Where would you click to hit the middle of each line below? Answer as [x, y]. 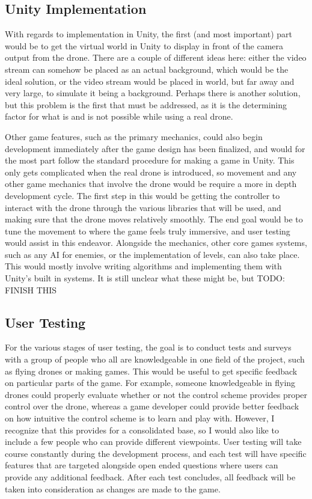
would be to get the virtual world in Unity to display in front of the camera [144, 45]
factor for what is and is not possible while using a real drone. [119, 116]
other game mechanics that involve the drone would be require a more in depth [151, 184]
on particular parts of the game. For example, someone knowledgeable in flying [150, 383]
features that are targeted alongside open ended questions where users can [142, 465]
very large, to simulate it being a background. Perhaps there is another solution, [153, 93]
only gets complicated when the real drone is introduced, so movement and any [151, 172]
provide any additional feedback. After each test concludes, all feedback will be [150, 477]
